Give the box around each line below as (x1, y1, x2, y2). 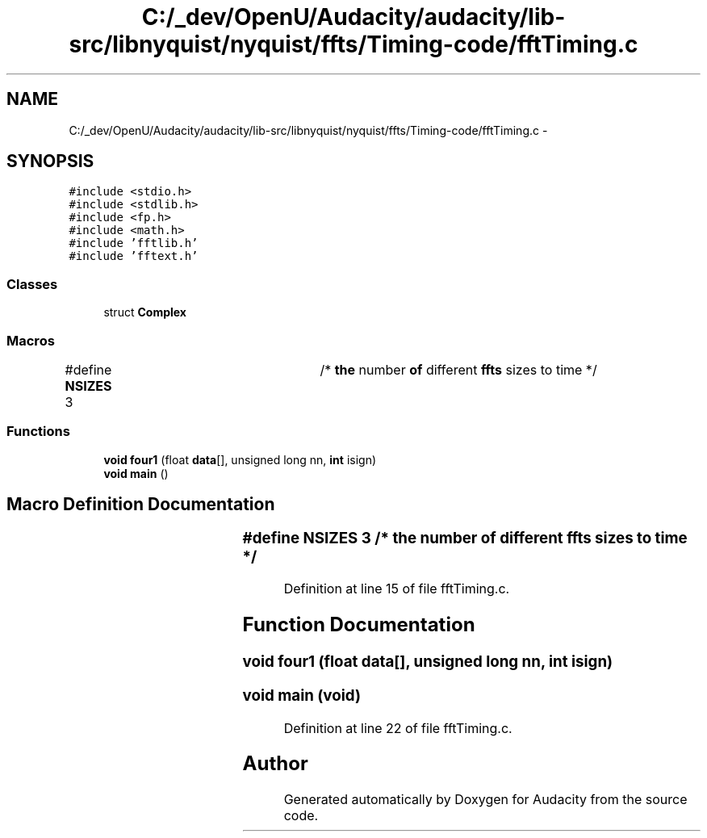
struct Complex (103, 305, 186, 320)
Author (242, 752, 308, 776)
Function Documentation (242, 613, 475, 637)
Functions (6, 423, 70, 440)
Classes (6, 275, 58, 292)
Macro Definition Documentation (6, 494, 275, 515)
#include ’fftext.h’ (69, 249, 199, 263)
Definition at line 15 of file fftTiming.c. (283, 580, 510, 597)
